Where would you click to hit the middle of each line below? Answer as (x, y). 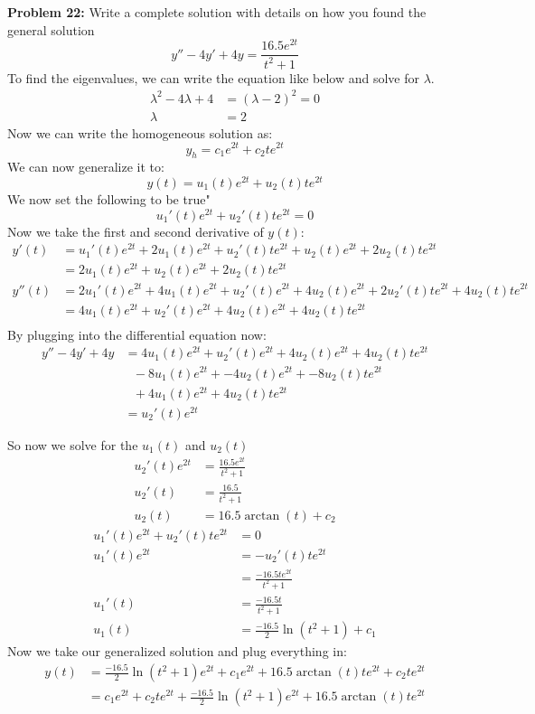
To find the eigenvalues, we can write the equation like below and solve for (213, 77)
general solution (51, 29)
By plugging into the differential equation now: (137, 334)
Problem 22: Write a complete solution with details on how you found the (217, 12)
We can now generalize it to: (86, 167)
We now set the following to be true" (109, 198)
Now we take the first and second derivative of (136, 231)
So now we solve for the (73, 444)
